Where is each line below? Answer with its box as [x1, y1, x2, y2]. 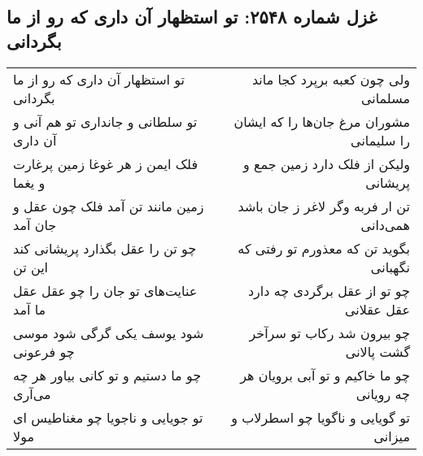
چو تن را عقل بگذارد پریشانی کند [13, 238, 197, 258]
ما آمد [13, 299, 46, 319]
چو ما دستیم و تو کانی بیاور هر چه [13, 365, 202, 384]
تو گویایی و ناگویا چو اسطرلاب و [231, 407, 410, 427]
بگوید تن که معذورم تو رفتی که [238, 238, 410, 258]
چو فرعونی [13, 341, 75, 361]
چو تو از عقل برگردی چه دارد [247, 280, 410, 300]
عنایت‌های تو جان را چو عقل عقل [13, 280, 198, 300]
